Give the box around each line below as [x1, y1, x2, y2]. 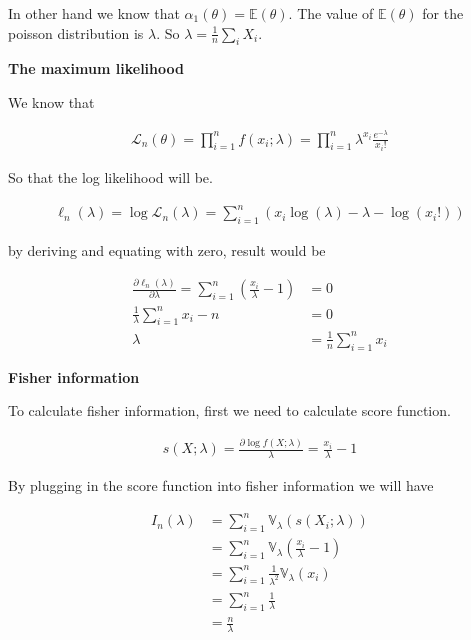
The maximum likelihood [8, 58, 184, 79]
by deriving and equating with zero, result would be [8, 240, 326, 261]
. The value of [288, 3, 374, 23]
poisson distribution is [8, 22, 144, 43]
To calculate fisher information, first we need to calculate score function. [8, 400, 451, 421]
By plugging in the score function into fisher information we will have [8, 475, 434, 496]
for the [422, 3, 464, 23]
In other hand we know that [8, 3, 180, 23]
